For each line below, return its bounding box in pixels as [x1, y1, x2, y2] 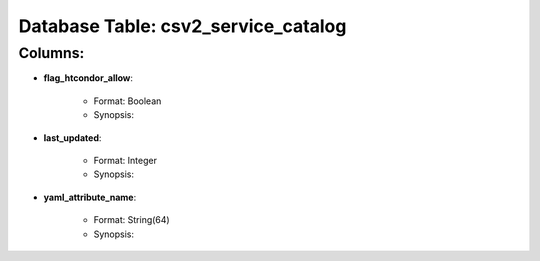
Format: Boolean [93, 95, 162, 107]
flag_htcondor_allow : [43, 72, 134, 84]
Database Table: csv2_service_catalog [18, 15, 347, 37]
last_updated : [43, 131, 102, 144]
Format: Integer [93, 154, 157, 166]
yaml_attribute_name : [43, 191, 137, 203]
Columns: [18, 44, 85, 62]
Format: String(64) [93, 214, 170, 226]
